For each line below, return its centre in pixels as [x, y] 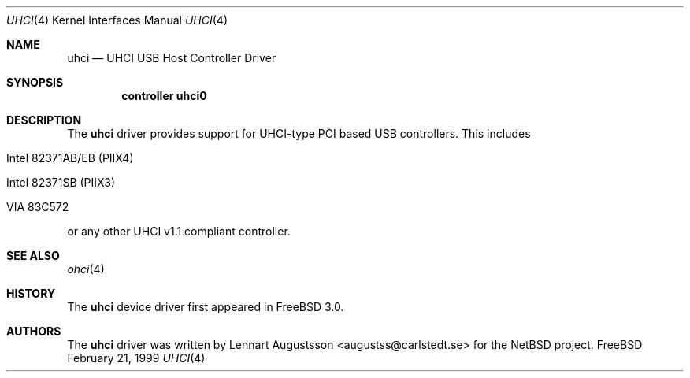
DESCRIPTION [44, 120]
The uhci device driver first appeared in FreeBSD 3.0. [206, 307]
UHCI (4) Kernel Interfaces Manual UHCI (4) [117, 20]
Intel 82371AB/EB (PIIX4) [70, 158]
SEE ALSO [33, 256]
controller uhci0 [164, 96]
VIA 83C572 [38, 207]
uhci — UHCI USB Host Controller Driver [172, 58]
